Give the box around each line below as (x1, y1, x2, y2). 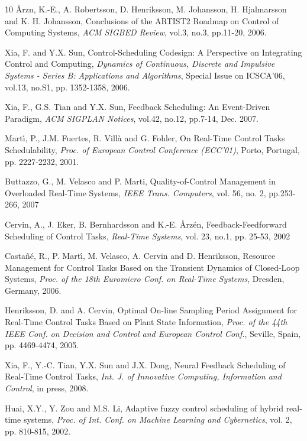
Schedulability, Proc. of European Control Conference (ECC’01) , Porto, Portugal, (5, 143, 300, 155)
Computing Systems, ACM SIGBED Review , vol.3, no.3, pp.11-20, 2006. (5, 26, 267, 38)
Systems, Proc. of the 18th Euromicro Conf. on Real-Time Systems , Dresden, (5, 273, 285, 285)
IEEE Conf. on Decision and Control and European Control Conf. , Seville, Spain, (5, 327, 301, 339)
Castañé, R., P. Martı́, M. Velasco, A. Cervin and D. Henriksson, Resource (5, 249, 276, 262)
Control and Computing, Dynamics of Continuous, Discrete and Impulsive (5, 57, 275, 70)
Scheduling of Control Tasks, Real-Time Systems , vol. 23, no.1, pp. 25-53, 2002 (5, 229, 290, 242)
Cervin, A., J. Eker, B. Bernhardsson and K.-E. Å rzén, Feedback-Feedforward (5, 218, 287, 230)
